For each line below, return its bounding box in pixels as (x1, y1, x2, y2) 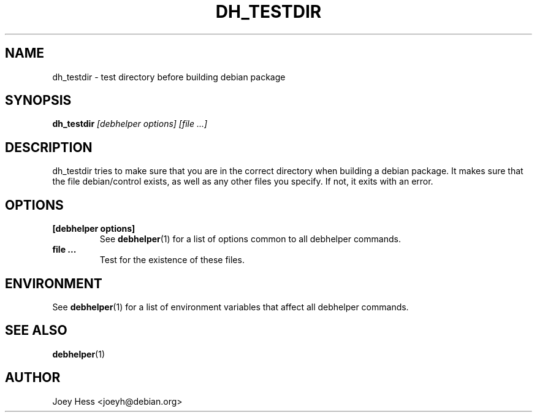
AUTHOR (5, 370, 61, 386)
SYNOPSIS (5, 93, 72, 109)
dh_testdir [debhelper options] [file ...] (52, 118, 208, 129)
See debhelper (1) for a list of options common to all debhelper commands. (99, 234, 401, 245)
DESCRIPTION (5, 139, 93, 155)
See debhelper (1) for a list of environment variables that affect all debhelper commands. (52, 301, 409, 312)
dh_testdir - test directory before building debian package (52, 71, 286, 82)
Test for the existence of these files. (99, 254, 245, 266)
